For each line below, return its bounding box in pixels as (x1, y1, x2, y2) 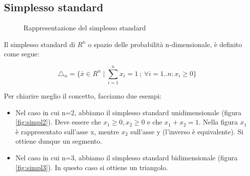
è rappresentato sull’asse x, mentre (15, 126, 119, 136)
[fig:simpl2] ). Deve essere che (15, 117, 101, 127)
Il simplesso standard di (4, 39, 75, 49)
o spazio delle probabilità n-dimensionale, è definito (88, 39, 242, 49)
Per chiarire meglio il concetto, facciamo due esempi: (4, 91, 161, 101)
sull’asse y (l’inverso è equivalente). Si (130, 126, 244, 136)
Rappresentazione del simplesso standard (23, 23, 146, 33)
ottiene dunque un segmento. (15, 136, 102, 146)
